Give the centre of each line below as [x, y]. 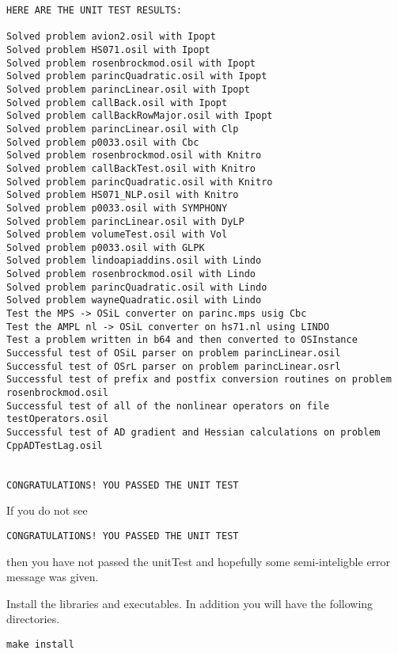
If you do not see [47, 510]
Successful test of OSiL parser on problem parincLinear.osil [174, 354]
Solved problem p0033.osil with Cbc [103, 142]
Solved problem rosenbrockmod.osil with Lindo [131, 274]
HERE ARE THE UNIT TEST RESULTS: [94, 10]
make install [40, 644]
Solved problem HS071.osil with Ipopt [108, 49]
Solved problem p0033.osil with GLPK [106, 247]
